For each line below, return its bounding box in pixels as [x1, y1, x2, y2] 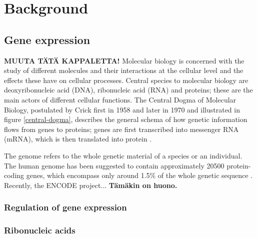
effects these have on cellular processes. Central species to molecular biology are [4, 74, 248, 85]
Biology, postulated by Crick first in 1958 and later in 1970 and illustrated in [4, 104, 240, 114]
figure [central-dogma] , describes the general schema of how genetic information [4, 114, 247, 124]
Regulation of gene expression [4, 201, 127, 213]
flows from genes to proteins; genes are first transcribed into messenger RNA [4, 123, 239, 134]
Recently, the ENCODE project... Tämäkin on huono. [4, 179, 177, 190]
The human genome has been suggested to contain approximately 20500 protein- [4, 160, 251, 170]
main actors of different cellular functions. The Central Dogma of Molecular [4, 94, 236, 104]
